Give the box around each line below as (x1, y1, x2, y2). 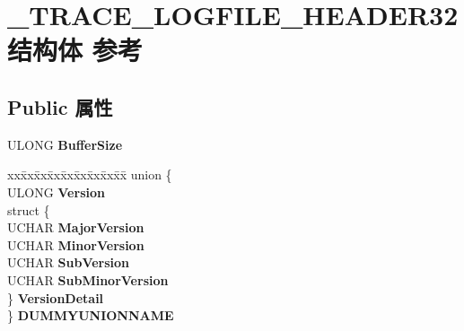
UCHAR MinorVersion (7, 235, 144, 254)
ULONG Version (7, 182, 105, 201)
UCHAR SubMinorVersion (7, 270, 169, 289)
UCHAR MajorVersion (7, 218, 144, 237)
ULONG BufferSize (7, 135, 123, 153)
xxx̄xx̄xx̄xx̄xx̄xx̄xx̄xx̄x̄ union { (7, 165, 172, 184)
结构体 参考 (7, 31, 143, 68)
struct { (7, 200, 50, 219)
